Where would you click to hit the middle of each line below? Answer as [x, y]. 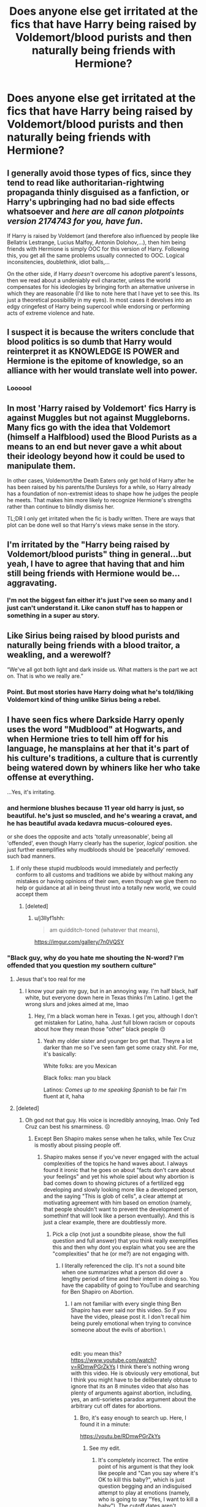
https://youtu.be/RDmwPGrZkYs [120, 1436]
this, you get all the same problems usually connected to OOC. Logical [96, 255]
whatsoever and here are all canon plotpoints [96, 211]
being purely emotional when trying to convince [131, 1323]
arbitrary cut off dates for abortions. [116, 1406]
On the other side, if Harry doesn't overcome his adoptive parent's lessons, [102, 274]
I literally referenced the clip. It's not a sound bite [124, 1265]
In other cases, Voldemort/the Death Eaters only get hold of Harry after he [101, 481]
